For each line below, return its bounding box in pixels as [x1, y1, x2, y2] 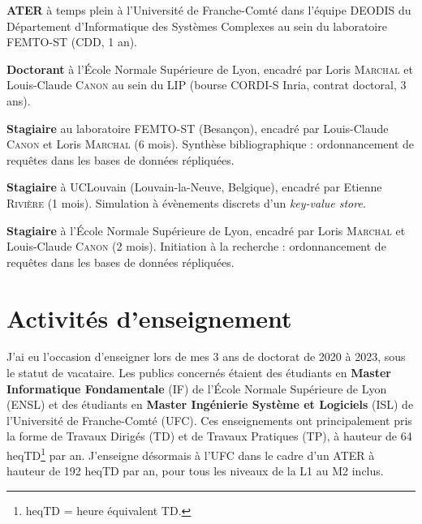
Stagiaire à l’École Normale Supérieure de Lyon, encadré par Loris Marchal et [6, 221, 406, 238]
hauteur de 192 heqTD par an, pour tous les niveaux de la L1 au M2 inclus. [6, 462, 384, 479]
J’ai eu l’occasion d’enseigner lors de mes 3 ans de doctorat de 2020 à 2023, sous [6, 348, 406, 365]
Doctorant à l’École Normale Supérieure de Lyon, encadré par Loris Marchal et [6, 60, 413, 77]
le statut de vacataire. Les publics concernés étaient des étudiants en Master [6, 364, 391, 381]
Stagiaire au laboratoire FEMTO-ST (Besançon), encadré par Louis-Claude [6, 119, 389, 136]
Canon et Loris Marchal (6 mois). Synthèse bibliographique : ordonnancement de [6, 135, 415, 152]
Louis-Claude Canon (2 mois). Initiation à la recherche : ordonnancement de [6, 238, 386, 255]
